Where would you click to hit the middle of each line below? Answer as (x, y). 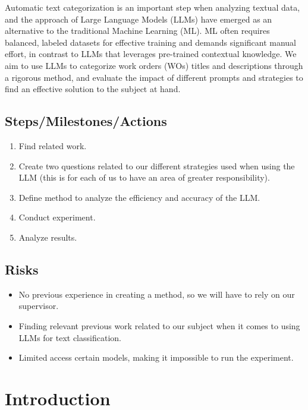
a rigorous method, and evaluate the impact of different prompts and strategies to (154, 77)
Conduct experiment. (57, 217)
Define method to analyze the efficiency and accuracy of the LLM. (139, 197)
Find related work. (53, 145)
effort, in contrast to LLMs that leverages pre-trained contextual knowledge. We (151, 54)
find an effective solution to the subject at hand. (93, 89)
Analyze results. (48, 237)
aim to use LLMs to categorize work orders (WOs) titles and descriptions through (154, 65)
